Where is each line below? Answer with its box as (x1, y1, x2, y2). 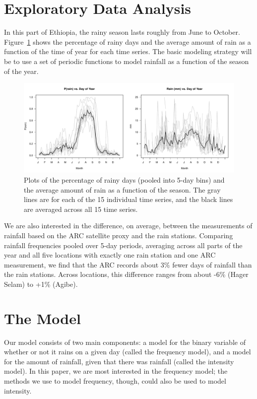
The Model (4, 308, 81, 328)
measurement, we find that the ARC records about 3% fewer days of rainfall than (4, 259, 252, 269)
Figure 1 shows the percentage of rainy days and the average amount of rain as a (4, 36, 251, 47)
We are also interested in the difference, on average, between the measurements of (4, 220, 253, 231)
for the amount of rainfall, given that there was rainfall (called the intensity (4, 356, 234, 366)
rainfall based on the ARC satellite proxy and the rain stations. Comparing (4, 230, 233, 241)
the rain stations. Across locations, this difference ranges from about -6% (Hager (4, 269, 249, 279)
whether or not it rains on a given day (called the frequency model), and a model (4, 346, 251, 357)
